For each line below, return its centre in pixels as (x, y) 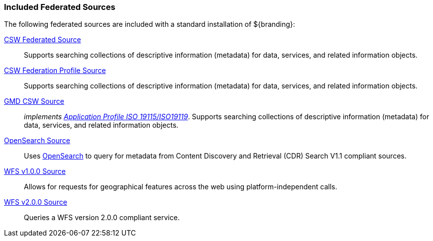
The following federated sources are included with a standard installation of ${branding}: (150, 24)
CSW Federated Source (43, 40)
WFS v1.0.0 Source (35, 171)
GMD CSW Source (34, 101)
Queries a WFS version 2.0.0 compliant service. (102, 218)
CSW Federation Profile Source (55, 71)
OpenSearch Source (37, 141)
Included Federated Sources (60, 7)
